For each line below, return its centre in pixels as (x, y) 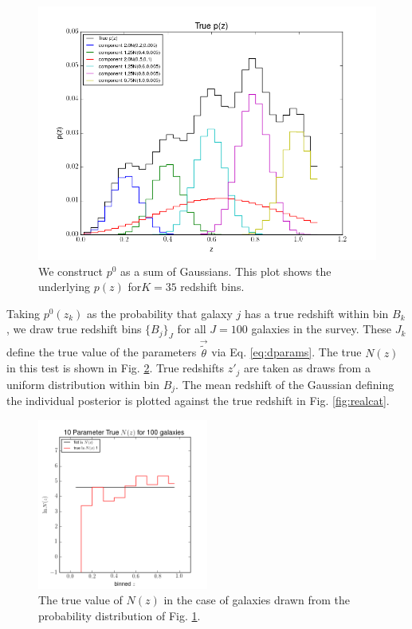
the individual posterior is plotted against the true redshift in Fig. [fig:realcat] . (198, 401)
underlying (65, 287)
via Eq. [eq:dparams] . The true (286, 352)
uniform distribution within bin (83, 384)
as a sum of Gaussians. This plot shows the (226, 271)
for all (192, 329)
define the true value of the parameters (102, 352)
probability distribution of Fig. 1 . (120, 615)
